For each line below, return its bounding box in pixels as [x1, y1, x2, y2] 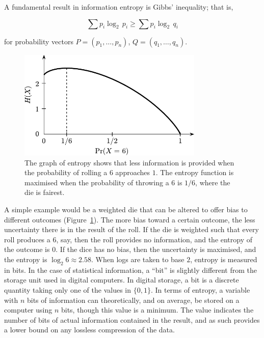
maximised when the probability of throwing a [24, 177, 169, 187]
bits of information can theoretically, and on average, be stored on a [27, 294, 240, 305]
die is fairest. [24, 187, 65, 198]
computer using [4, 304, 52, 315]
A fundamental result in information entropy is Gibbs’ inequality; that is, [4, 2, 233, 12]
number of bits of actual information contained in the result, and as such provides [4, 314, 260, 325]
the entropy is [4, 253, 47, 264]
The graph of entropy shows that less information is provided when [24, 157, 234, 167]
